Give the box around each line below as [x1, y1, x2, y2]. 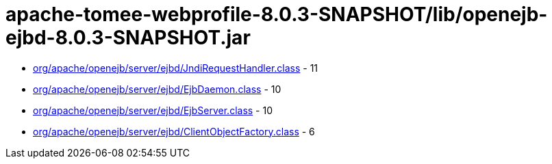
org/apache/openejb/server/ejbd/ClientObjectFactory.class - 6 [33, 125, 315, 137]
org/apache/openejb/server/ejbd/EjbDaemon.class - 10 [33, 83, 281, 95]
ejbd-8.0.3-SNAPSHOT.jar [5, 26, 251, 49]
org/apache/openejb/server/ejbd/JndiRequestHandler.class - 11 [33, 61, 318, 74]
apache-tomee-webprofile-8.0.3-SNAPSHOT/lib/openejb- [5, 3, 548, 26]
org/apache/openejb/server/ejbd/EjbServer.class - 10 [33, 104, 273, 116]
